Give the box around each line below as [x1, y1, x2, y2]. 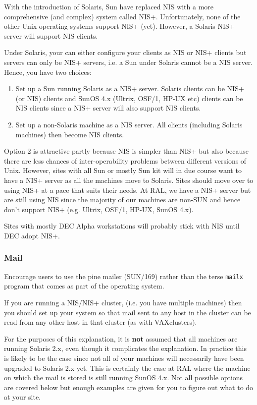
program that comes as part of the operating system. [4, 281, 164, 291]
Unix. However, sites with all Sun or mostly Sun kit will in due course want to [4, 165, 242, 175]
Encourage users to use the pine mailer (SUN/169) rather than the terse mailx [4, 271, 243, 281]
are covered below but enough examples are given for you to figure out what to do [4, 382, 254, 392]
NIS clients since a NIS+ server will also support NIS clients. [15, 103, 201, 113]
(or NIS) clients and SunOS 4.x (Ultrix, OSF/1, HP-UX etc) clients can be [15, 93, 243, 103]
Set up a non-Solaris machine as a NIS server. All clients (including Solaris [15, 119, 243, 129]
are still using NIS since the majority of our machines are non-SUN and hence [4, 194, 241, 205]
